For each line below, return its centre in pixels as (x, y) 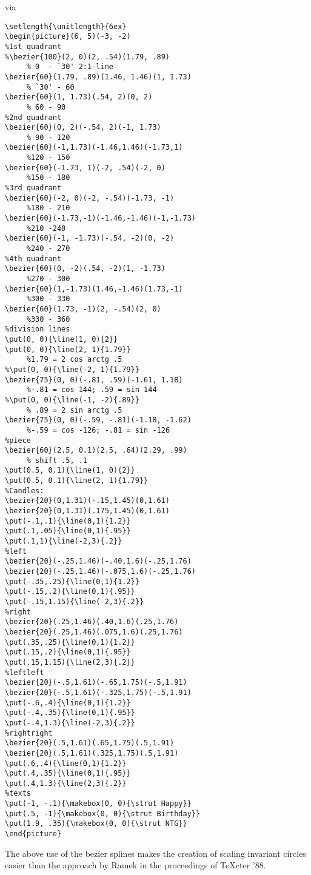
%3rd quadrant (33, 188)
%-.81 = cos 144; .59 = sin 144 (92, 390)
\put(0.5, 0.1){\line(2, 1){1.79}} (77, 481)
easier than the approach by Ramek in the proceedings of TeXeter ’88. (135, 865)
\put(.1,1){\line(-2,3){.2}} (64, 541)
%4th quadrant (33, 258)
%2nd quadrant (33, 117)
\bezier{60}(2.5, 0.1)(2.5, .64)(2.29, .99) (96, 451)
